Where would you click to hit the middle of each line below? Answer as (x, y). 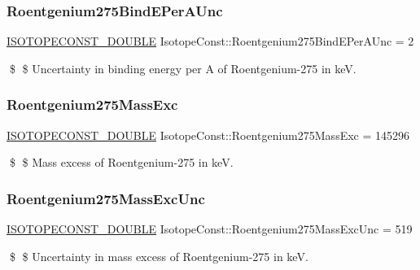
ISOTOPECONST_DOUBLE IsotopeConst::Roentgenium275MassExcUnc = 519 (210, 229)
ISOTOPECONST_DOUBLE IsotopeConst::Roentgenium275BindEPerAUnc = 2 (210, 41)
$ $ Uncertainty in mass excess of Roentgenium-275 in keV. (159, 256)
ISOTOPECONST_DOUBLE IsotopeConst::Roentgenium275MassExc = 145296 (208, 135)
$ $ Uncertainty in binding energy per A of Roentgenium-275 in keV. (183, 68)
